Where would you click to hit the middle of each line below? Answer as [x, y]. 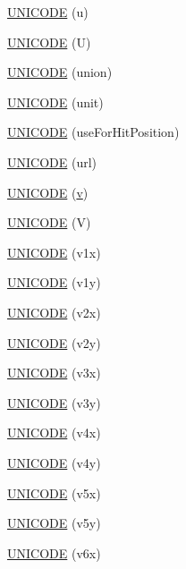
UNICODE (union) [60, 72]
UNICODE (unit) [55, 102]
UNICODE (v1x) [54, 252]
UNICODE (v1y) [54, 282]
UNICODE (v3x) [54, 373]
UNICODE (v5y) [54, 523]
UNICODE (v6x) [54, 552]
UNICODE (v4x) [54, 433]
